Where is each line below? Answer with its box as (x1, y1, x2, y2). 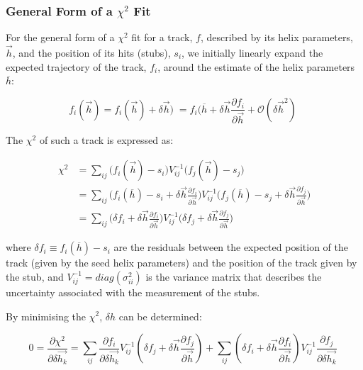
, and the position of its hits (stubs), (12, 45, 171, 60)
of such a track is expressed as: (39, 133, 174, 147)
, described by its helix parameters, (200, 30, 353, 45)
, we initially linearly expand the (181, 45, 323, 60)
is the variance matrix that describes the (145, 269, 322, 284)
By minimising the (6, 308, 86, 323)
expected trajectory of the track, (6, 59, 147, 74)
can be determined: (118, 308, 202, 323)
